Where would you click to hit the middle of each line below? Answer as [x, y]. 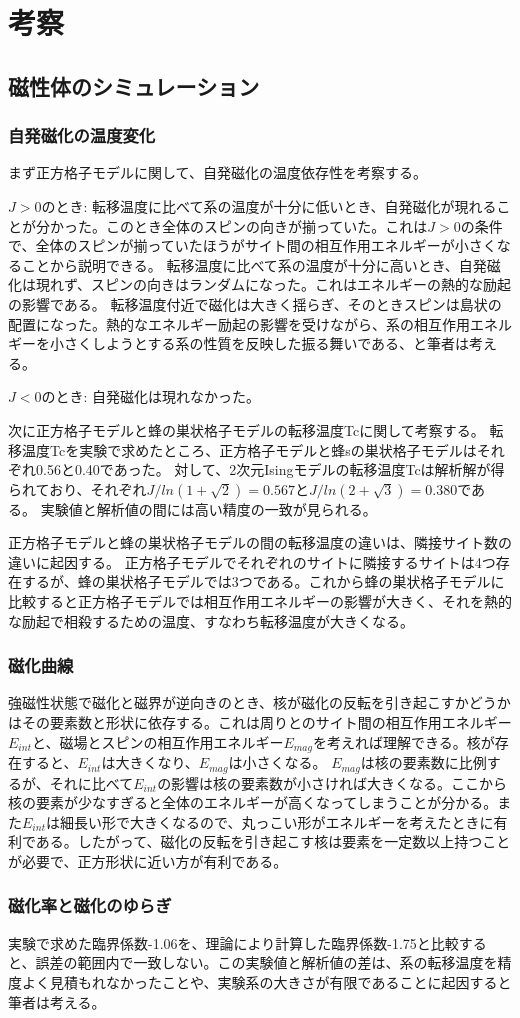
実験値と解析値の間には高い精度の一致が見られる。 [208, 508]
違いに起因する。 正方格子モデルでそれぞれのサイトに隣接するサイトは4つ [252, 561]
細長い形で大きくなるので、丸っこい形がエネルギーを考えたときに [276, 821]
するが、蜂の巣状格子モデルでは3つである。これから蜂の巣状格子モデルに [263, 581]
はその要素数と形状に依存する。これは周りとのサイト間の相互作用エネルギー [260, 722]
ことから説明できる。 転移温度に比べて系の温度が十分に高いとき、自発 [254, 264]
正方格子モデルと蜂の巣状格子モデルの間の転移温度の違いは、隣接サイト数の [260, 542]
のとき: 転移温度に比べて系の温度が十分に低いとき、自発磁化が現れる [269, 205]
